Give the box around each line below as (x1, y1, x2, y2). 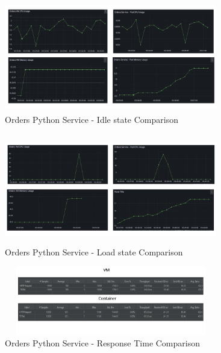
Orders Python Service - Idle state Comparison (5, 113, 178, 125)
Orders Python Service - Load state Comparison (5, 245, 183, 258)
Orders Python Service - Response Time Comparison (5, 337, 201, 349)
